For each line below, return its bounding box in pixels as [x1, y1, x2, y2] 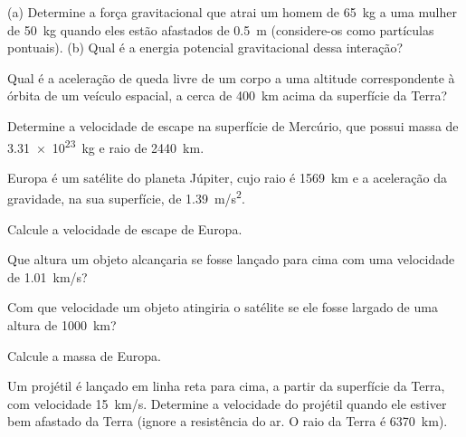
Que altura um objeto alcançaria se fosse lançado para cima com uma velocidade [7, 250, 455, 269]
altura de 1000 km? [7, 316, 117, 335]
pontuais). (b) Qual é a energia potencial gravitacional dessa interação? [7, 38, 404, 57]
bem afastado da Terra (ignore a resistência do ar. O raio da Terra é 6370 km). [7, 412, 448, 431]
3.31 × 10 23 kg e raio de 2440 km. [7, 135, 204, 157]
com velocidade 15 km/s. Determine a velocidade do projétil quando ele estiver [7, 394, 447, 413]
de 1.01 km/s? [7, 267, 88, 286]
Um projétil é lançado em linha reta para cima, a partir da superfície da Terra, [7, 376, 445, 395]
